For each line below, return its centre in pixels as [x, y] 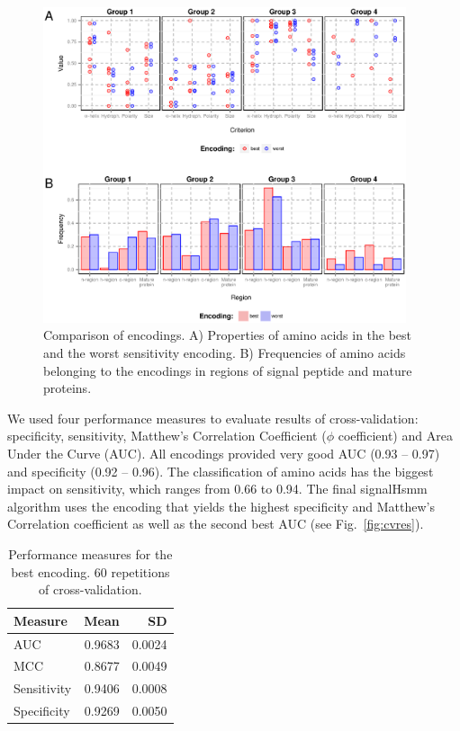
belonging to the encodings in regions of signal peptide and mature [228, 370]
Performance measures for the [90, 553]
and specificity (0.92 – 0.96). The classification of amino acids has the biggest [221, 471]
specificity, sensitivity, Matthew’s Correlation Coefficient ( [167, 436]
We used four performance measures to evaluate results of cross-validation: [213, 418]
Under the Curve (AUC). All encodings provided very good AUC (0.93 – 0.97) [224, 454]
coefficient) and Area [395, 436]
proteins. [68, 388]
